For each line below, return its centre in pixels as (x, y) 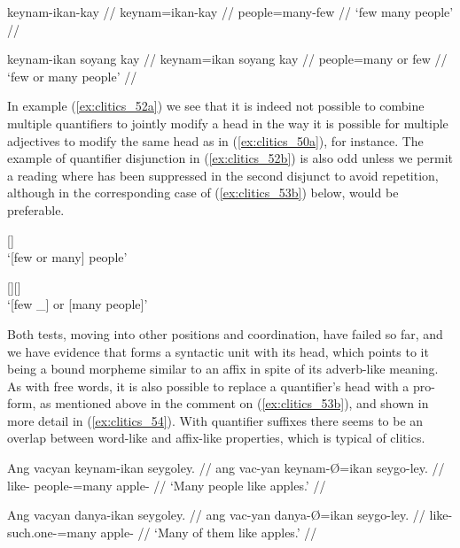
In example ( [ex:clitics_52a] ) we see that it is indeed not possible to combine (216, 106)
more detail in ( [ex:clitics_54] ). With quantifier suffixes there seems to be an (215, 420)
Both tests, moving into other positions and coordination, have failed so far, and (225, 333)
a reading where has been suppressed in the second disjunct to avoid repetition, (223, 175)
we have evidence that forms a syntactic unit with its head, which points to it (218, 351)
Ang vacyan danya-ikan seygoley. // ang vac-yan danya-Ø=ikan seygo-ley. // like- (230, 515)
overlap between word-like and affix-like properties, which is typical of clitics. (216, 438)
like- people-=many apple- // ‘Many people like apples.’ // (167, 485)
